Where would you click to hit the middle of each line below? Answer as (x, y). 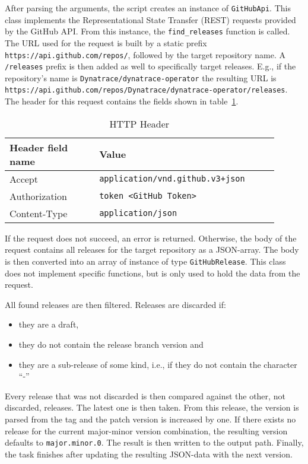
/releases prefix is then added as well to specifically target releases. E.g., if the (150, 66)
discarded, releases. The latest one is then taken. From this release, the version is (152, 407)
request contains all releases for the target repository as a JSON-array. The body (152, 250)
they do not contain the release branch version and (111, 344)
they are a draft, (49, 324)
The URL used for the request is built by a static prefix (106, 42)
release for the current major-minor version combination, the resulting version (146, 430)
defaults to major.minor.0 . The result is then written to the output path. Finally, (154, 442)
